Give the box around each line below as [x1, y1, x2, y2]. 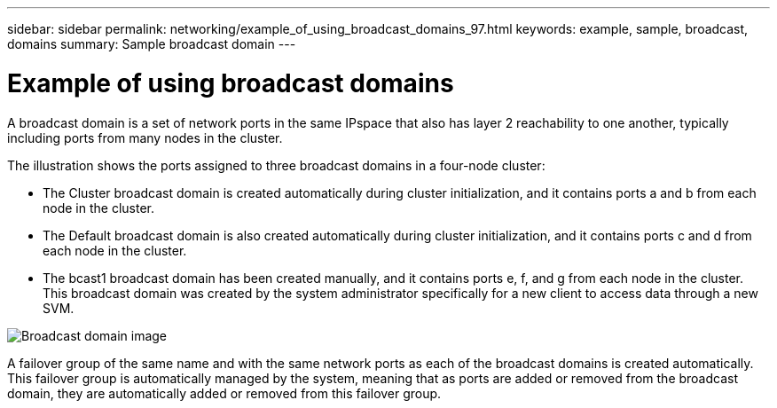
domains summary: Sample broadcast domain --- [7, 36, 296, 51]
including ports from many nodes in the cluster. [7, 129, 283, 145]
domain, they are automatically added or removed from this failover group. [7, 385, 442, 401]
